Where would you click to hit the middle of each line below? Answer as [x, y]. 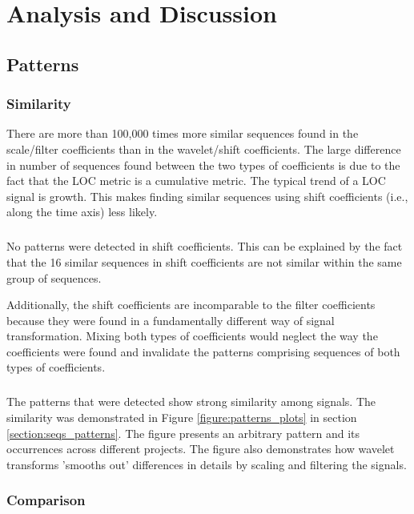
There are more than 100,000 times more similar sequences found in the [183, 133]
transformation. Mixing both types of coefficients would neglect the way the [192, 336]
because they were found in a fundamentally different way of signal [171, 320]
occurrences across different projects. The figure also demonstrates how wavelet [201, 449]
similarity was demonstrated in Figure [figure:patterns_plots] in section [182, 418]
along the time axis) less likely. [82, 212]
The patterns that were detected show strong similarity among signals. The [191, 402]
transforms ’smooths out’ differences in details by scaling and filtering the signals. [207, 464]
